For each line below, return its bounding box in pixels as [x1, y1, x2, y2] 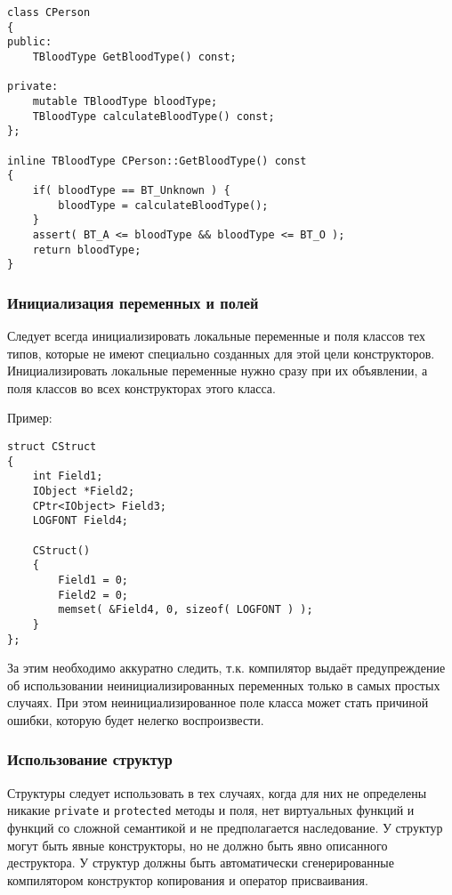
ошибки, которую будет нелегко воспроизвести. [7, 710, 264, 729]
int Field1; [32, 470, 103, 483]
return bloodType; [32, 243, 141, 256]
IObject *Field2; [32, 484, 135, 497]
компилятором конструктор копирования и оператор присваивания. [7, 870, 368, 889]
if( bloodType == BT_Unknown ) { [32, 183, 230, 197]
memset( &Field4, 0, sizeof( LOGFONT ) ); [58, 603, 313, 617]
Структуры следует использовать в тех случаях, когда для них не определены [7, 783, 427, 802]
